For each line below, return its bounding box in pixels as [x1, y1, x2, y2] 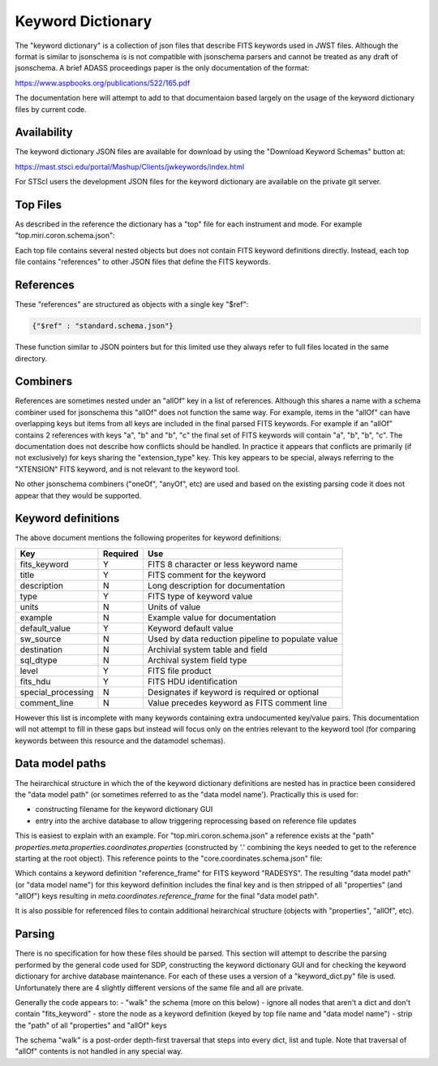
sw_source [19, 633, 62, 645]
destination [19, 644, 63, 655]
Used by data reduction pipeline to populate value [147, 633, 338, 645]
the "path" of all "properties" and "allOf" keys [15, 1020, 167, 1030]
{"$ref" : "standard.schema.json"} [32, 322, 174, 330]
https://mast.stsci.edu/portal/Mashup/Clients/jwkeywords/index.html [15, 162, 245, 171]
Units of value [147, 601, 201, 612]
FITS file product [147, 665, 212, 676]
